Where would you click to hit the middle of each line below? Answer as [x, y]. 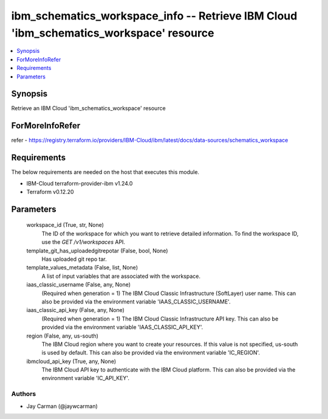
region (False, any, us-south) [62, 336]
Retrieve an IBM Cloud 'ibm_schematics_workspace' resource [89, 108]
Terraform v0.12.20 [50, 192]
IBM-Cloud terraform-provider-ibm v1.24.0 [80, 183]
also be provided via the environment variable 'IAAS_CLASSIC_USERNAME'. [136, 302]
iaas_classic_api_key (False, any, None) [75, 310]
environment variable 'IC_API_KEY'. [86, 378]
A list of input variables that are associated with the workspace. [121, 276]
